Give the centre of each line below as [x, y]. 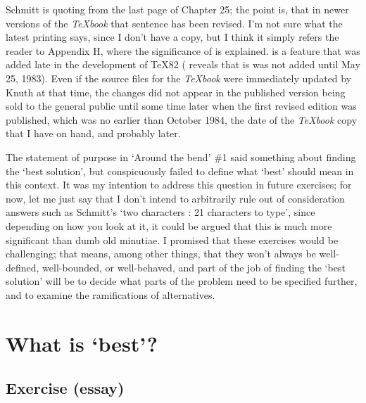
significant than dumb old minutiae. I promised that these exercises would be [172, 239]
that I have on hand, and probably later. [93, 133]
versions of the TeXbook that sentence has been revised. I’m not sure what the [174, 23]
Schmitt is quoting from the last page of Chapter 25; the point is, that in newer [177, 9]
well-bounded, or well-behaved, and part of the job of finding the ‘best [194, 267]
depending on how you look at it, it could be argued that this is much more [169, 225]
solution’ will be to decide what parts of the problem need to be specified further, [182, 281]
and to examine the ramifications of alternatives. [111, 294]
